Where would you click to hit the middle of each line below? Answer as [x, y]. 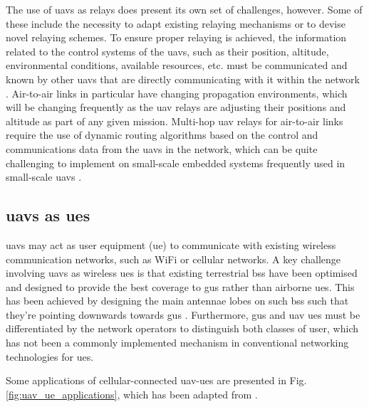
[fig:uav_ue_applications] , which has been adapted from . [132, 394]
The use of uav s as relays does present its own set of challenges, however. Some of [184, 9]
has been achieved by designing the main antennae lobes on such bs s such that [177, 301]
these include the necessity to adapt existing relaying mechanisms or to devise [176, 23]
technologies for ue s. [50, 356]
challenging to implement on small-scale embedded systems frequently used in [176, 163]
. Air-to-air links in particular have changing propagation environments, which [177, 93]
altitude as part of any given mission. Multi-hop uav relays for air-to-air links [175, 121]
